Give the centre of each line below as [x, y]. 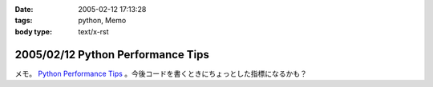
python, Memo [102, 21]
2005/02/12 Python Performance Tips [112, 55]
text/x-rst [93, 31]
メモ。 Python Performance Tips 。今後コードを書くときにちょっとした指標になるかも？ [161, 73]
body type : [33, 31]
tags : [24, 21]
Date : [24, 9]
